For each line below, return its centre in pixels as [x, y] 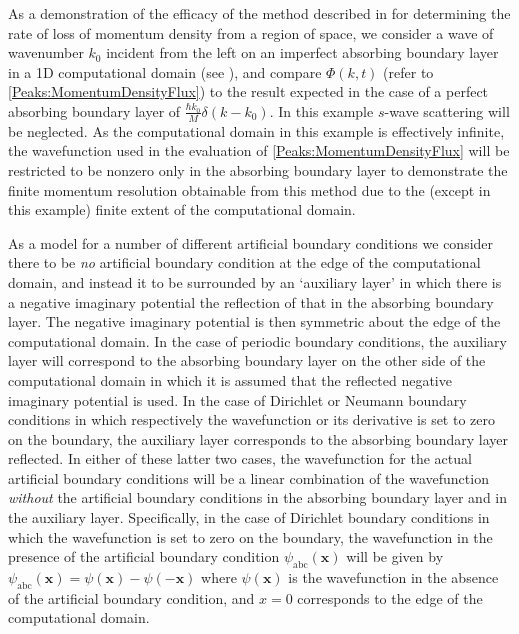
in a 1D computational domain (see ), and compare [165, 71]
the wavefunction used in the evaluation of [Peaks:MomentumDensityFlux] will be [259, 150]
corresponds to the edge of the [390, 597]
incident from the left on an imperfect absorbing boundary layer [302, 52]
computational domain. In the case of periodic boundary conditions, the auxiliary [257, 340]
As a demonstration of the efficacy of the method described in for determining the [259, 13]
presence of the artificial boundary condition [144, 556]
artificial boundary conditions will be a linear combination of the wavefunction [248, 477]
